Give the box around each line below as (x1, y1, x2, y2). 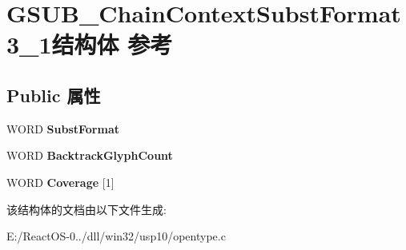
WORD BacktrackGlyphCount (6, 147, 173, 164)
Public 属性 (6, 82, 101, 107)
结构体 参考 (51, 28, 173, 61)
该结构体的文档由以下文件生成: (6, 200, 167, 217)
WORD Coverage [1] (6, 173, 115, 190)
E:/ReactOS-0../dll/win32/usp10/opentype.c (6, 228, 226, 244)
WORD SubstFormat (6, 120, 119, 137)
